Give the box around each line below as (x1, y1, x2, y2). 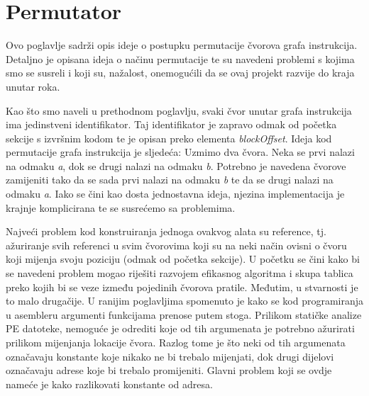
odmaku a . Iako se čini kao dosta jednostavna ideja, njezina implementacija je (6, 186, 345, 201)
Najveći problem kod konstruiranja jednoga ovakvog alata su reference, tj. (6, 224, 326, 239)
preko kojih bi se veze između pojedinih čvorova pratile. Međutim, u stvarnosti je (6, 279, 358, 294)
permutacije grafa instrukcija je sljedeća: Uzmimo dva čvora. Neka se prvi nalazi (6, 145, 355, 159)
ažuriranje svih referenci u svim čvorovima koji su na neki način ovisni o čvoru (6, 237, 347, 252)
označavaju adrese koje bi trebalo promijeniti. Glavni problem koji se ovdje (6, 363, 332, 378)
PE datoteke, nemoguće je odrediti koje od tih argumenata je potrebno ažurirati (6, 321, 355, 336)
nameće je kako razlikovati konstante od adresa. (6, 376, 213, 391)
